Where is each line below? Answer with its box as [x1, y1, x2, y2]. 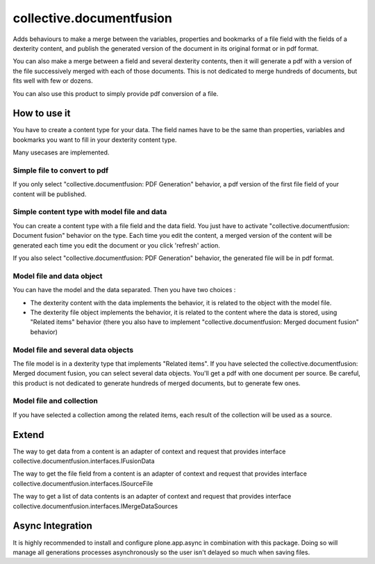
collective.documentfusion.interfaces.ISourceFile [12, 479, 153, 488]
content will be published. [12, 190, 87, 198]
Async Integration [12, 520, 93, 532]
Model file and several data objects [12, 345, 134, 355]
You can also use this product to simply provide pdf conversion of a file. [12, 89, 219, 97]
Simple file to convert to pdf [12, 166, 109, 175]
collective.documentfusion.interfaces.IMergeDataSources [12, 501, 178, 510]
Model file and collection [12, 396, 99, 406]
